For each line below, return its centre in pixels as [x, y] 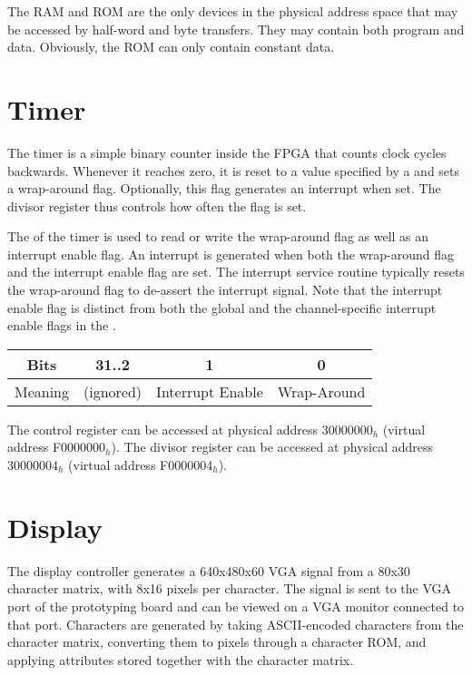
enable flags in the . [62, 325]
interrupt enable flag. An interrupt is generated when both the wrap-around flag [231, 254]
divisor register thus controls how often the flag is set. [157, 205]
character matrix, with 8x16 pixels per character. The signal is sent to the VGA [230, 588]
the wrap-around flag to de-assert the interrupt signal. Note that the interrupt [225, 290]
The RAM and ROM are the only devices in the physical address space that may [233, 11]
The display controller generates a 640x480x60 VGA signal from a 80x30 [209, 570]
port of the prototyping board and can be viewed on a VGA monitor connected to [236, 606]
